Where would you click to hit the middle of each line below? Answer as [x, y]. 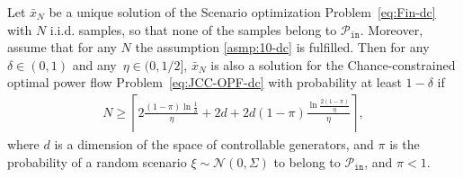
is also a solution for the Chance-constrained [333, 64]
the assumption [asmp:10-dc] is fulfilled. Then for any [282, 47]
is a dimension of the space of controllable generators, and [214, 144]
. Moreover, [392, 29]
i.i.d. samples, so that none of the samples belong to [193, 29]
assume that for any [62, 47]
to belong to [307, 161]
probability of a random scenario [97, 161]
